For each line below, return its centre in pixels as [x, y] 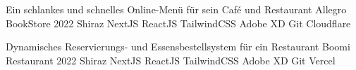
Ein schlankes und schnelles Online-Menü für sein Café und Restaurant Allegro [176, 9]
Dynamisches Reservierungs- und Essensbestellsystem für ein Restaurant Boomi [178, 47]
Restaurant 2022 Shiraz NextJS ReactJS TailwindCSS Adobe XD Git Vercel [171, 60]
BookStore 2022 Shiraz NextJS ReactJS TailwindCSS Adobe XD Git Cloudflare [178, 23]
